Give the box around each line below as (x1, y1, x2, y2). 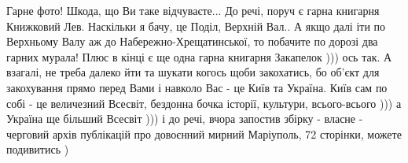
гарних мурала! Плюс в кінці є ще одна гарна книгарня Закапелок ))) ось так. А (6, 48, 392, 65)
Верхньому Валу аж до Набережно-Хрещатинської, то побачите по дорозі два (6, 33, 378, 50)
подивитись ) (6, 141, 69, 157)
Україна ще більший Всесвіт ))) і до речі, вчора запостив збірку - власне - (6, 110, 363, 127)
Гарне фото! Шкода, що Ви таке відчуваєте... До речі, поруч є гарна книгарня (6, 2, 380, 18)
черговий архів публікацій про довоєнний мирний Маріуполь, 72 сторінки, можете (6, 125, 402, 142)
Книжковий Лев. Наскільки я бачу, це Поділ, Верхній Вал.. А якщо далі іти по (6, 17, 386, 34)
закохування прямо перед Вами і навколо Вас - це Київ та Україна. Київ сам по (6, 79, 388, 95)
